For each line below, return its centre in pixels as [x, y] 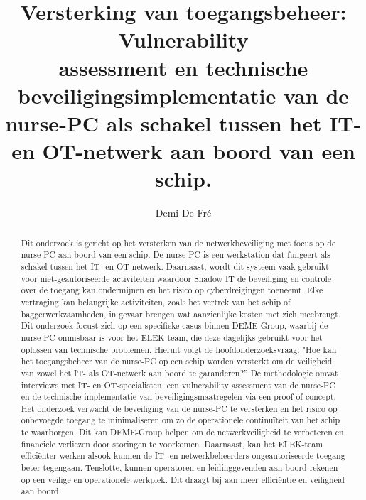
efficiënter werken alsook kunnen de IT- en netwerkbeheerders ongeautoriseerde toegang [183, 456]
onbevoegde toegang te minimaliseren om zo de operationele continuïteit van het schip [181, 420]
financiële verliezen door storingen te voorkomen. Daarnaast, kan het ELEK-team [172, 444]
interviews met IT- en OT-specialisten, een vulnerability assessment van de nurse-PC [178, 385]
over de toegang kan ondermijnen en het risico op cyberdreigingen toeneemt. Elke [172, 290]
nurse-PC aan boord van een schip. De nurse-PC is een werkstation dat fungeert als [176, 255]
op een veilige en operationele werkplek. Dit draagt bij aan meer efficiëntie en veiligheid [183, 479]
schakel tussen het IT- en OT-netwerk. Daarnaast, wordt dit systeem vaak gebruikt [175, 266]
